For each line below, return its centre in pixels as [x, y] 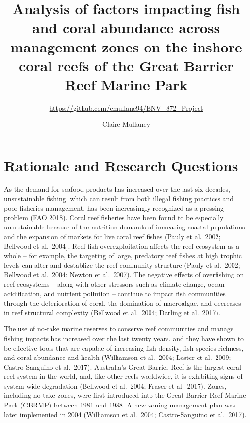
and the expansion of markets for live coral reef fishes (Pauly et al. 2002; [112, 236]
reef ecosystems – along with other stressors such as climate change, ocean [114, 284]
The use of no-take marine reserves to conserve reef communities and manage [119, 329]
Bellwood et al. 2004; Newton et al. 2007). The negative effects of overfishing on [124, 274]
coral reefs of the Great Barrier [126, 65]
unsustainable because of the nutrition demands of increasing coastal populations [125, 227]
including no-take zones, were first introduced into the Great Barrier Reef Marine [125, 395]
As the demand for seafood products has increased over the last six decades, [117, 189]
